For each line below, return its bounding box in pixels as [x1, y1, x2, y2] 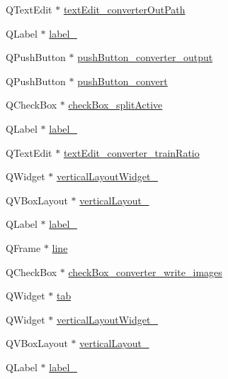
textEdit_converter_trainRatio [63, 145, 200, 160]
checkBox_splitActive [68, 97, 163, 112]
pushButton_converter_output [77, 50, 213, 65]
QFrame [6, 240, 41, 255]
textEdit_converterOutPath [63, 2, 186, 16]
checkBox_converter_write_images [68, 264, 222, 279]
